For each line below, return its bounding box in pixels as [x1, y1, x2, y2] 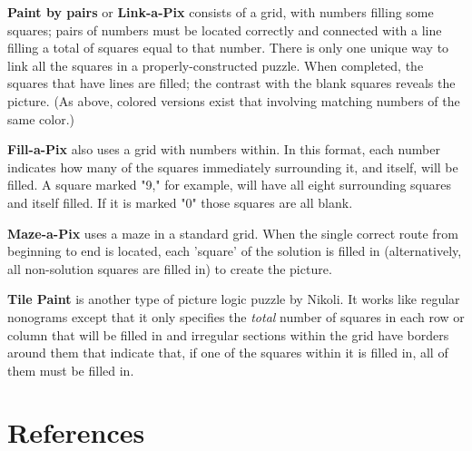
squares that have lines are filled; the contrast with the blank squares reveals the [7, 74, 456, 93]
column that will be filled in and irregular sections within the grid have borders [7, 325, 449, 344]
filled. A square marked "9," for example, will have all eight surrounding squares [7, 175, 451, 194]
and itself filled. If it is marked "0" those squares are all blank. [7, 192, 353, 211]
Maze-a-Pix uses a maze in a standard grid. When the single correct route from [7, 223, 458, 242]
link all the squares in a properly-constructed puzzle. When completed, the [7, 55, 424, 74]
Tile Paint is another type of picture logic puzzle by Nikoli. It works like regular [7, 289, 460, 309]
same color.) [7, 109, 74, 128]
